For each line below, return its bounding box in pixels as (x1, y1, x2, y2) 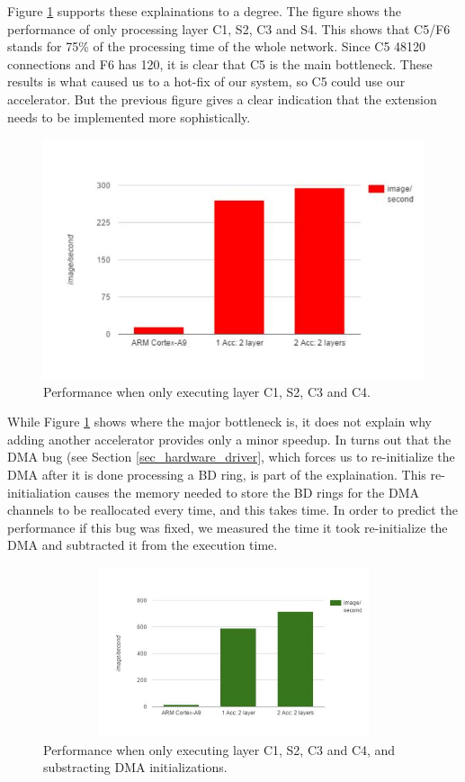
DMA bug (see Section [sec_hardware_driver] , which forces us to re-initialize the (7, 447, 455, 466)
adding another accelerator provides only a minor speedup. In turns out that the (7, 429, 452, 448)
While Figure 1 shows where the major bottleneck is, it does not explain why (7, 412, 432, 431)
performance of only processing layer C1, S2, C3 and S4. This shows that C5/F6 (7, 19, 451, 38)
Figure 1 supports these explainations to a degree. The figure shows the (7, 2, 401, 20)
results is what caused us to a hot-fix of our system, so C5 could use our (7, 72, 406, 91)
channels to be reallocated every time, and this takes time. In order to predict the (7, 500, 458, 519)
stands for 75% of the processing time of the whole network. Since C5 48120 (7, 37, 426, 56)
